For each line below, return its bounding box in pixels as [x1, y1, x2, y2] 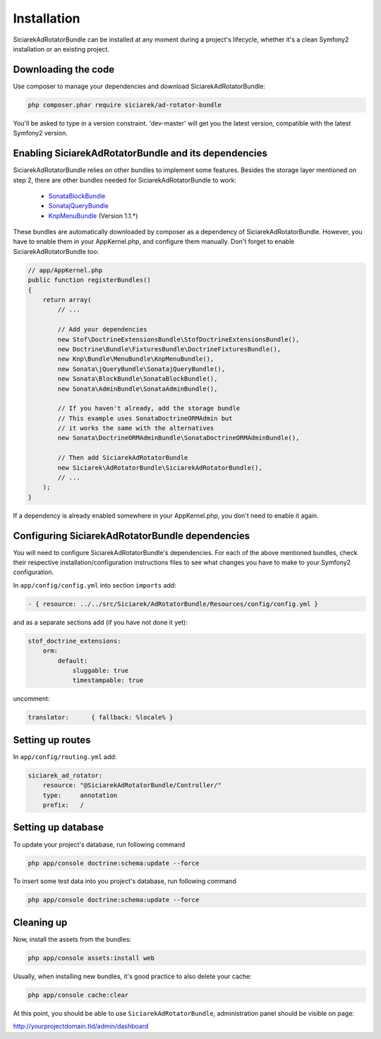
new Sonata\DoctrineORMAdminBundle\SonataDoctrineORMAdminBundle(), [57, 434, 300, 442]
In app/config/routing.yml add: [13, 752, 117, 761]
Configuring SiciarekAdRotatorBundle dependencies [13, 530, 250, 542]
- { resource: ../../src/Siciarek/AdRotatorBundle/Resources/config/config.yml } [28, 600, 319, 608]
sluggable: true [72, 667, 129, 674]
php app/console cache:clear [28, 991, 129, 999]
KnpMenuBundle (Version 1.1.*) [48, 212, 138, 220]
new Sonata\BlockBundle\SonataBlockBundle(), [57, 375, 218, 383]
